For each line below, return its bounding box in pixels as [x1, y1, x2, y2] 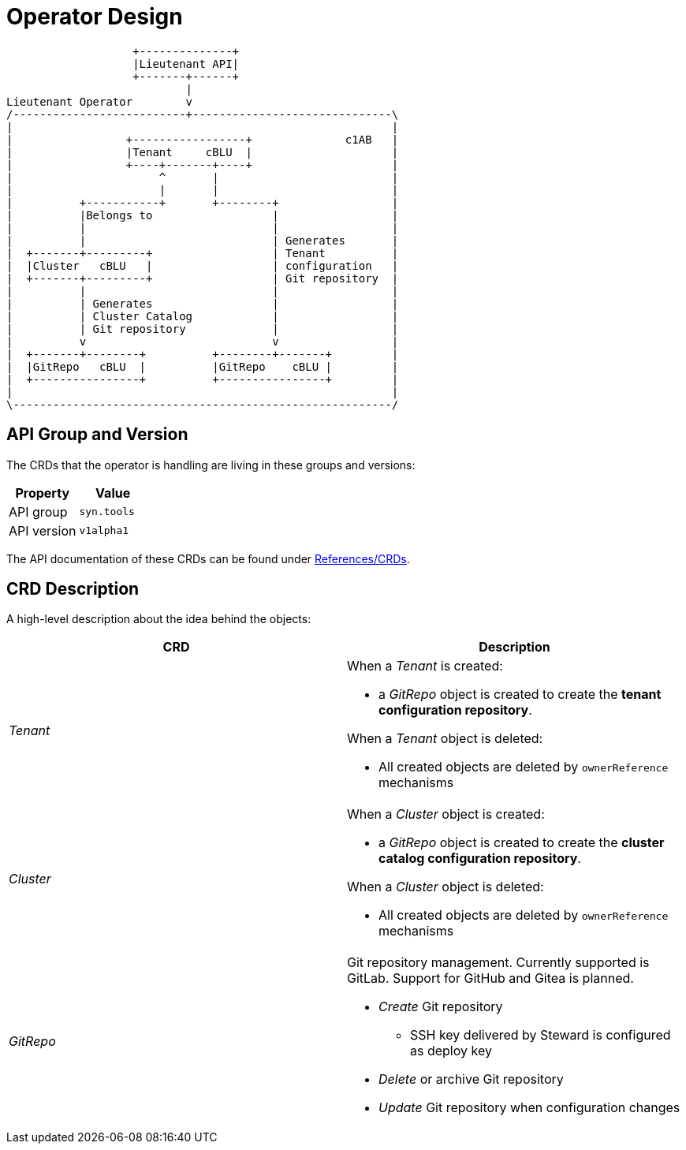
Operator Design [6, 3, 183, 30]
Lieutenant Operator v [6, 95, 193, 108]
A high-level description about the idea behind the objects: [6, 612, 311, 626]
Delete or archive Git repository [378, 1071, 564, 1088]
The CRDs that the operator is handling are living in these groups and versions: [6, 457, 416, 472]
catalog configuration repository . [378, 850, 581, 867]
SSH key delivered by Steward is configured [410, 1027, 671, 1044]
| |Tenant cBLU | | [6, 145, 399, 159]
